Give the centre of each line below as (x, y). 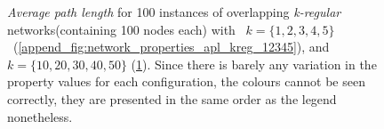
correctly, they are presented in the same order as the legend (172, 98)
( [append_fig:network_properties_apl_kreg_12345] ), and (171, 47)
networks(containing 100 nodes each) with (121, 29)
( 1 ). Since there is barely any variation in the (254, 64)
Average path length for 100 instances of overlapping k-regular (174, 12)
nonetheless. (40, 116)
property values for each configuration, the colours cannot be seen (186, 81)
